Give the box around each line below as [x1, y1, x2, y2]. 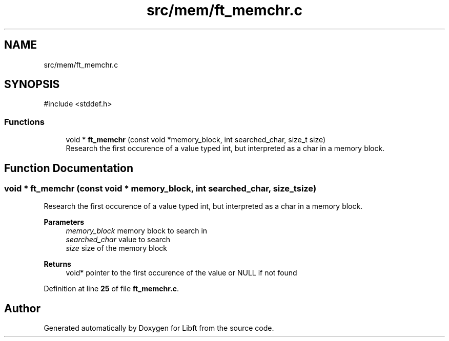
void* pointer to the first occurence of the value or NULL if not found [66, 268, 297, 278]
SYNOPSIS [4, 78, 60, 91]
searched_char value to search [66, 235, 170, 244]
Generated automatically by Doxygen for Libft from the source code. [44, 324, 274, 333]
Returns [44, 260, 71, 269]
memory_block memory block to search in [66, 226, 208, 236]
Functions [4, 116, 45, 127]
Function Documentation [4, 161, 133, 175]
